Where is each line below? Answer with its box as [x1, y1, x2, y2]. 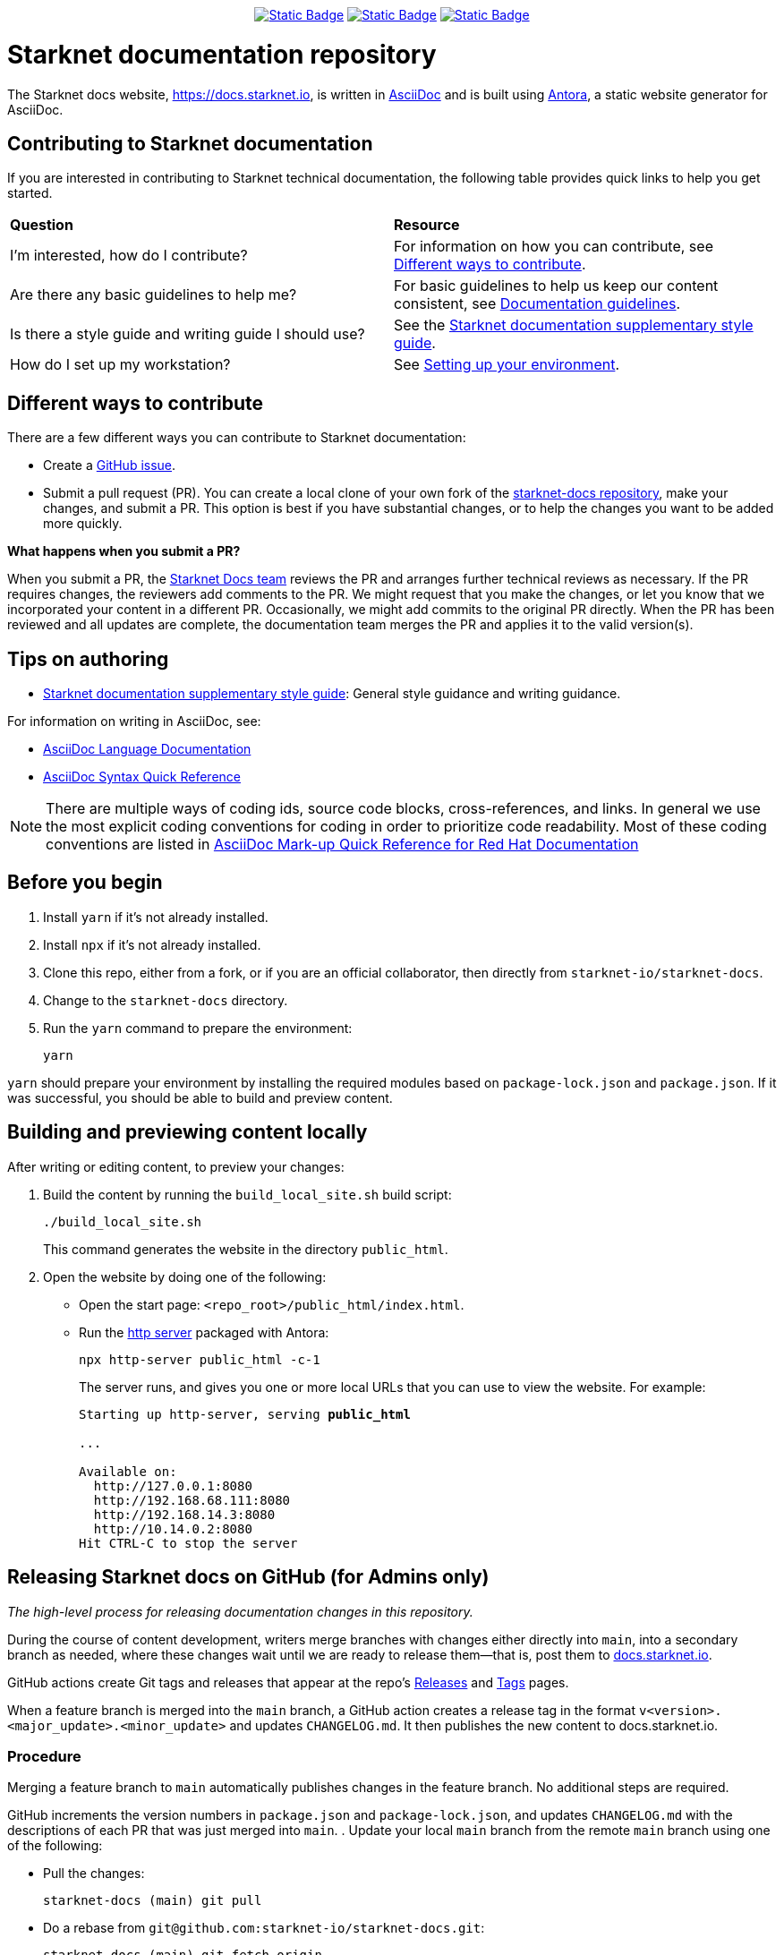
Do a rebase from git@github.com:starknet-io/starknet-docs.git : [43, 1920, 485, 1936]
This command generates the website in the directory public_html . [43, 1241, 448, 1257]
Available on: [79, 1464, 177, 1479]
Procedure [7, 1746, 81, 1765]
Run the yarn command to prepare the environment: [43, 1020, 353, 1036]
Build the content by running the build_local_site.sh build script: [43, 1186, 452, 1202]
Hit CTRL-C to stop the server [79, 1535, 298, 1550]
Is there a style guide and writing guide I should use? [10, 325, 365, 344]
